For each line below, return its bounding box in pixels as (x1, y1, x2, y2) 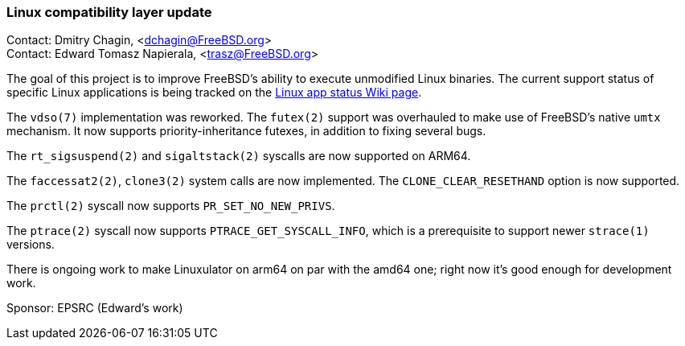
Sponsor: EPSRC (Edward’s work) (6, 301, 183, 315)
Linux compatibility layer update (6, 4, 212, 20)
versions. (6, 237, 55, 252)
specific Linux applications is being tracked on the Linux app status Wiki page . (6, 85, 422, 100)
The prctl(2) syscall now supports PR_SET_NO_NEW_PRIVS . (6, 199, 335, 213)
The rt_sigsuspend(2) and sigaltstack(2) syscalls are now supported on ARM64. (6, 149, 471, 163)
